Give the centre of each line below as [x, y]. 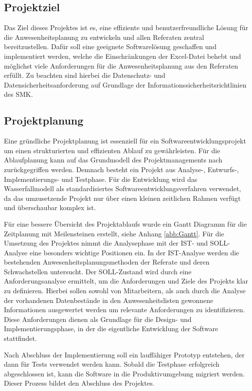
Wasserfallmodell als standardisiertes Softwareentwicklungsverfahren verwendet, [123, 188]
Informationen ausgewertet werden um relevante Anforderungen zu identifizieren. [125, 310]
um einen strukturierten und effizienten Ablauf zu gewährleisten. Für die [112, 150]
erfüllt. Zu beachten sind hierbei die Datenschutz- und [85, 75]
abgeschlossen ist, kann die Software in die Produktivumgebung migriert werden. [125, 373]
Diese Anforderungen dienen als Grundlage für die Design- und [98, 319]
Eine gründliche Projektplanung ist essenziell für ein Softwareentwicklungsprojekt [125, 141]
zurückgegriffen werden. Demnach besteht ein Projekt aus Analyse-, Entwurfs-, [121, 169]
